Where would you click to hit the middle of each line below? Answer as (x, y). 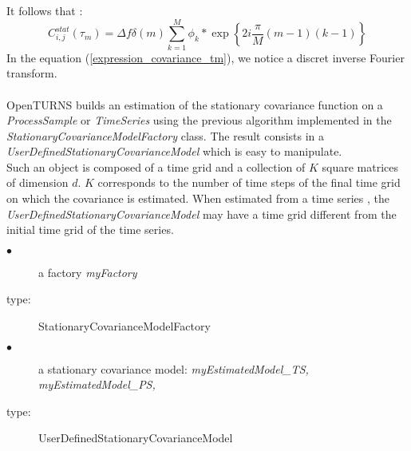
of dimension (38, 182)
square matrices (360, 166)
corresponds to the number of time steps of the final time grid (249, 182)
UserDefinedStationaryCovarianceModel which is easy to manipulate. (174, 151)
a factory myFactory (88, 272)
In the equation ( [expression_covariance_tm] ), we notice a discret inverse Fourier (205, 57)
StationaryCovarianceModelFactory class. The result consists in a (166, 135)
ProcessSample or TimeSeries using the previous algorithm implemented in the (199, 120)
